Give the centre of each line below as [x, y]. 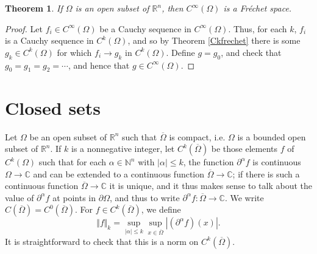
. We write [244, 197]
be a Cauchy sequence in [145, 28]
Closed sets [53, 107]
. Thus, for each [258, 28]
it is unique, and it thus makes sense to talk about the [211, 186]
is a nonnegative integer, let [123, 149]
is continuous [277, 162]
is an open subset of [112, 8]
